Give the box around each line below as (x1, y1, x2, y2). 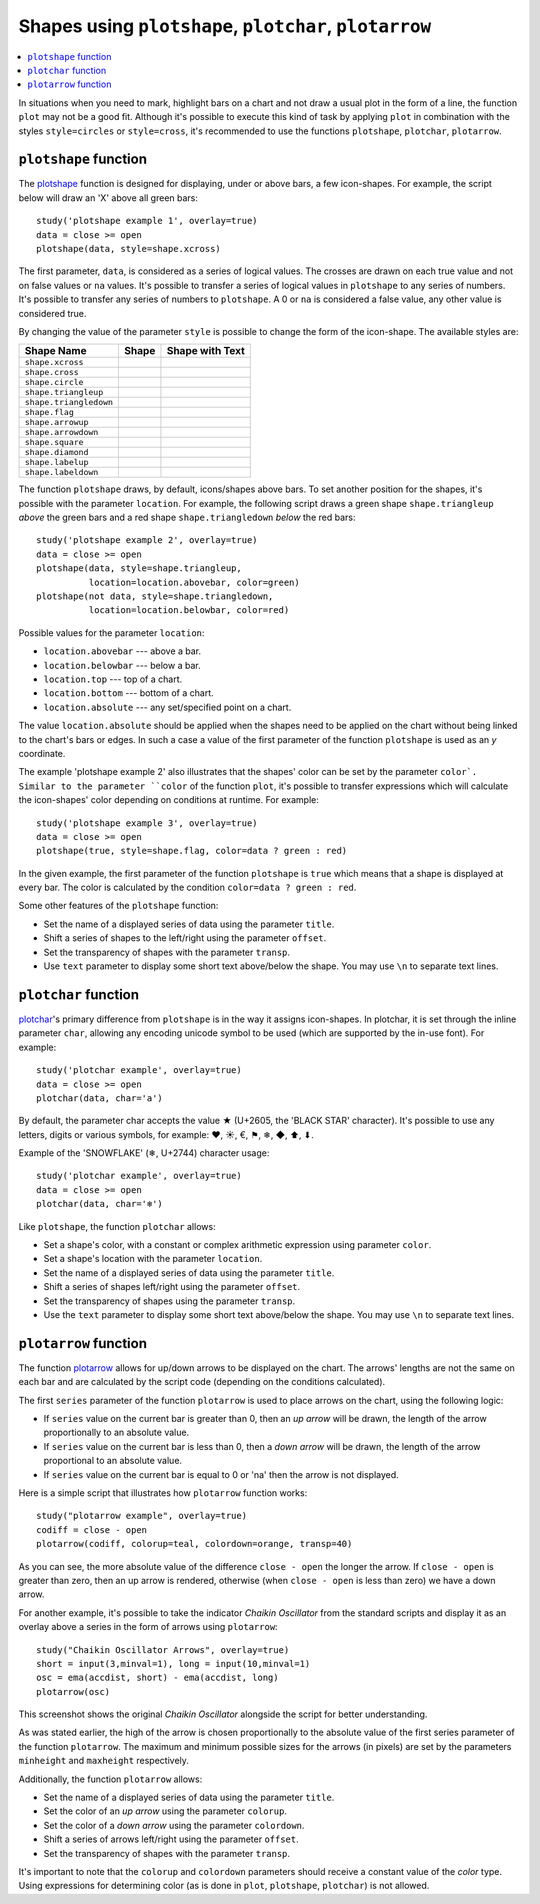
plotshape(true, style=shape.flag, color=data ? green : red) (36, 845, 348, 857)
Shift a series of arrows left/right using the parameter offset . (43, 1833, 299, 1845)
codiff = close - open (36, 1524, 148, 1535)
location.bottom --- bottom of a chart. (43, 687, 214, 699)
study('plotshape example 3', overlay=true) (36, 817, 259, 829)
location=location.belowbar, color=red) (88, 605, 290, 616)
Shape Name (24, 344, 87, 358)
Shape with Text (166, 344, 245, 358)
